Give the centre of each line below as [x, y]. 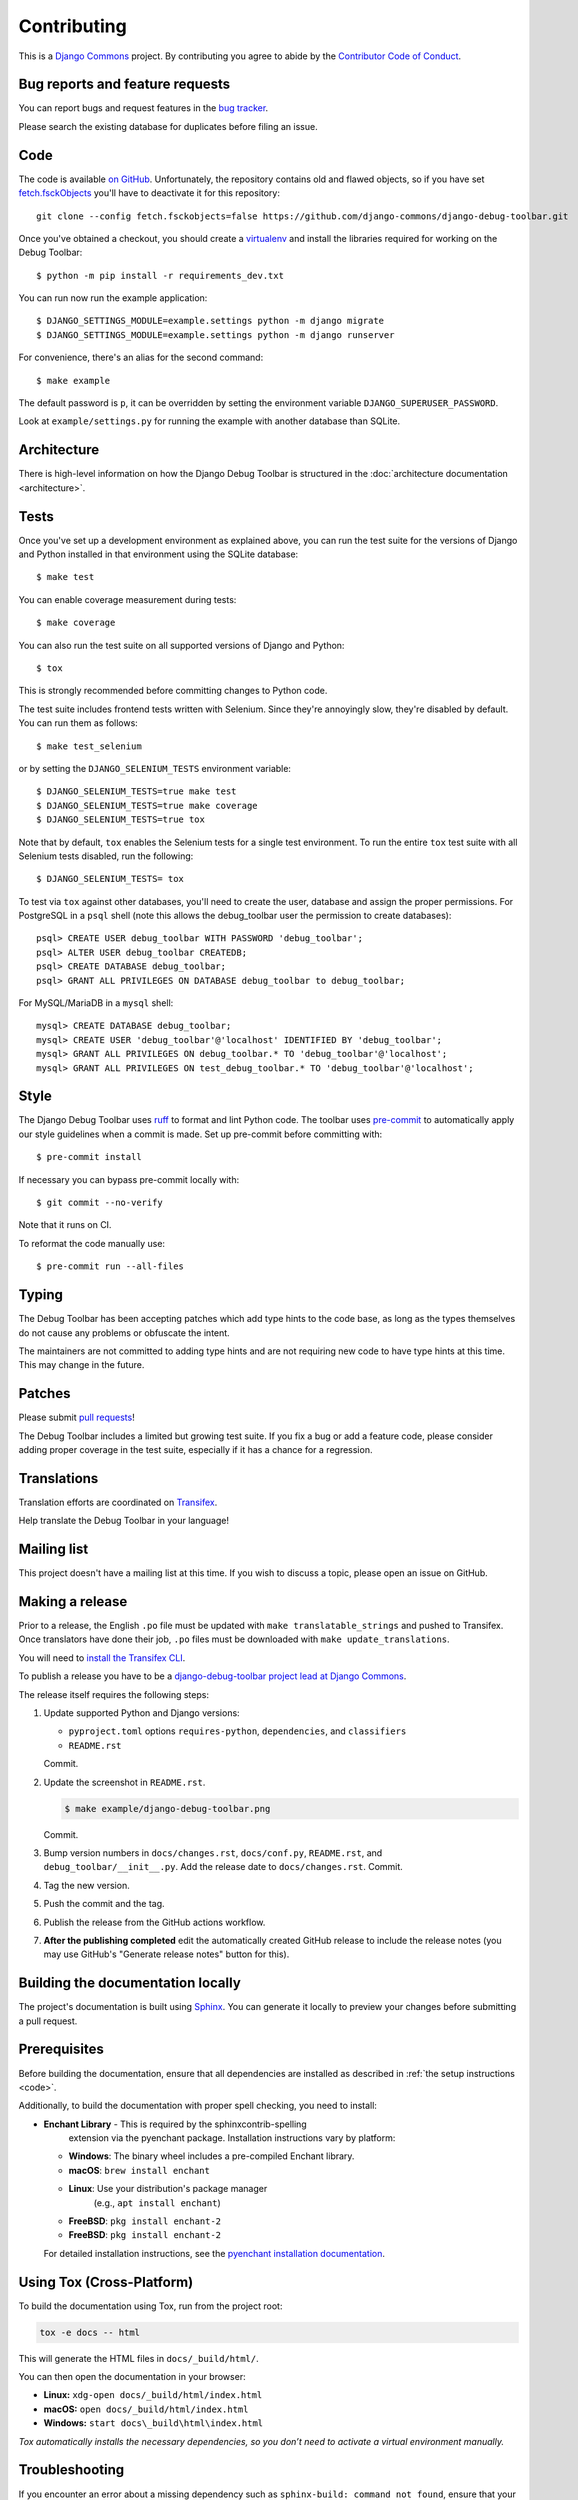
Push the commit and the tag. [104, 1904]
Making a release [73, 1601]
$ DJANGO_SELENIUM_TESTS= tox [110, 879]
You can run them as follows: [78, 723]
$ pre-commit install [89, 1157]
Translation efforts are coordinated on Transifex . [118, 1502]
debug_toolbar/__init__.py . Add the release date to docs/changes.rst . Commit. [223, 1867]
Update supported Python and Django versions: [141, 1713]
